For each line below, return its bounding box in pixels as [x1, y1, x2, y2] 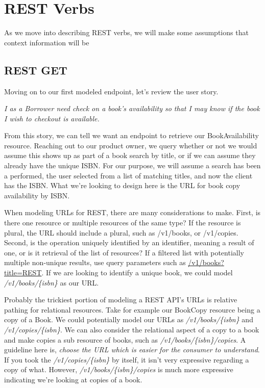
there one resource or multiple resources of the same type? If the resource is [4, 217, 241, 228]
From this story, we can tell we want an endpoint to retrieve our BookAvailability [4, 130, 259, 141]
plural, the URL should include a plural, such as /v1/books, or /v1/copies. [4, 227, 238, 238]
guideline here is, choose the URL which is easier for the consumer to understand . [4, 344, 260, 355]
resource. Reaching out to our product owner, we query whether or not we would [4, 140, 257, 150]
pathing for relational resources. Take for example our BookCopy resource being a [4, 304, 260, 315]
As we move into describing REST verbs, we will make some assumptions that [4, 27, 249, 38]
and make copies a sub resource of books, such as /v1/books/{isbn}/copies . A [4, 334, 246, 345]
